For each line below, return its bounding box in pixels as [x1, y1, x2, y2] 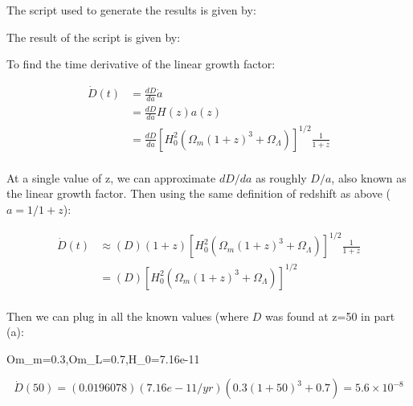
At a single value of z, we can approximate [6, 169, 216, 186]
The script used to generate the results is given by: [6, 2, 256, 18]
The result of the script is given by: [6, 28, 181, 45]
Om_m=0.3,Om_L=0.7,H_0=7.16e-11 [6, 350, 200, 367]
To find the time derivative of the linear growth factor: [6, 55, 276, 72]
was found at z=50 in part [265, 307, 395, 324]
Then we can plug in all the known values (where [6, 307, 249, 324]
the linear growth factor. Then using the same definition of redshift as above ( [6, 185, 391, 202]
